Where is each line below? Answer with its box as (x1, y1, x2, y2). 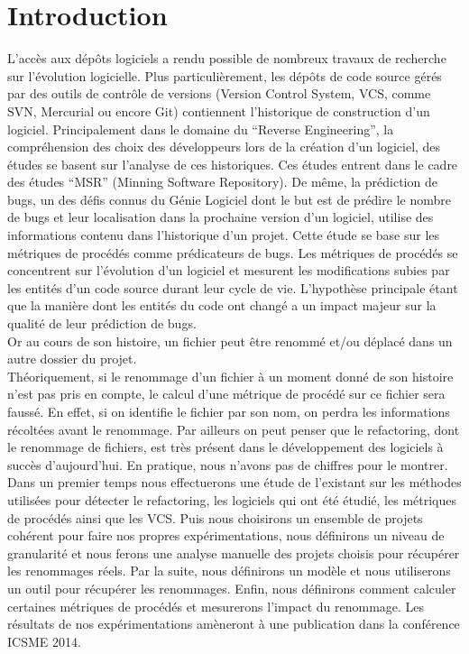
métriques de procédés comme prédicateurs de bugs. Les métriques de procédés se (7, 243, 458, 262)
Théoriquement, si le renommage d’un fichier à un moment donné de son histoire (7, 366, 454, 385)
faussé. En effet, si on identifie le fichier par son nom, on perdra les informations (7, 402, 450, 420)
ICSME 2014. (7, 631, 81, 650)
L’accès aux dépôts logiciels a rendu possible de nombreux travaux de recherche (7, 49, 446, 68)
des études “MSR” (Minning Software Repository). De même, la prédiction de (7, 172, 437, 191)
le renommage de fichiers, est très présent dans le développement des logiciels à (7, 438, 444, 456)
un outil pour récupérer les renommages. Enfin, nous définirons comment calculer (7, 578, 456, 597)
